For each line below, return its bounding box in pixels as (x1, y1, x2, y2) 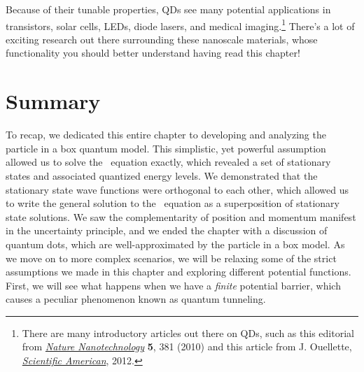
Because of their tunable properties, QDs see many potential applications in (6, 2, 331, 16)
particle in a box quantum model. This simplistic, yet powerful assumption (6, 141, 326, 155)
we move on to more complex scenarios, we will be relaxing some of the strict (6, 250, 337, 265)
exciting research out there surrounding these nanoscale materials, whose (6, 31, 318, 46)
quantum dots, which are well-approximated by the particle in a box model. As (6, 236, 345, 251)
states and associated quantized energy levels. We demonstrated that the (6, 168, 318, 183)
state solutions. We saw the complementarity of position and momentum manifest (6, 209, 356, 224)
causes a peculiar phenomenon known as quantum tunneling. (6, 292, 266, 306)
